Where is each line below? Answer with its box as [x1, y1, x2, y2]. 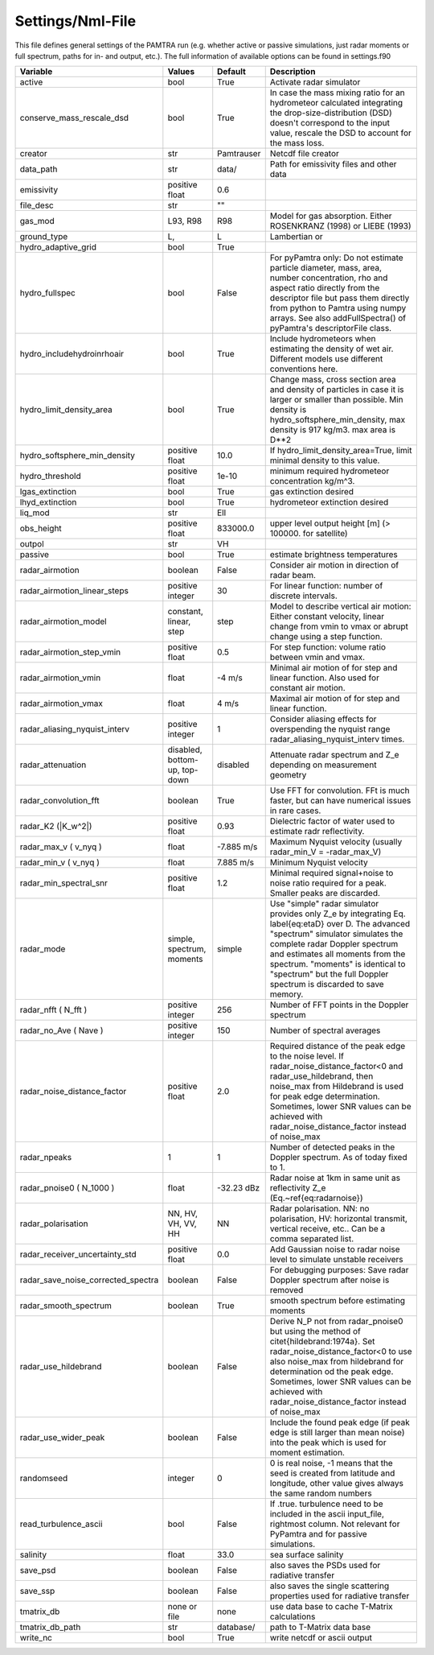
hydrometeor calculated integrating [269, 97, 403, 109]
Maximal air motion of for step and [269, 693, 400, 704]
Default [217, 66, 247, 77]
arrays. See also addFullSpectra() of [269, 312, 406, 324]
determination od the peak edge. [269, 1366, 394, 1377]
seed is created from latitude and [269, 1467, 395, 1479]
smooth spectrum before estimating [269, 1295, 406, 1306]
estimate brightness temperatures [269, 549, 398, 560]
